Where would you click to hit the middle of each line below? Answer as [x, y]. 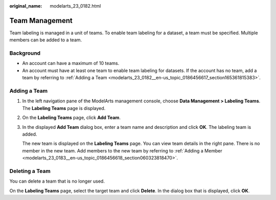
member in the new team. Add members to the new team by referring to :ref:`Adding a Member [122, 150]
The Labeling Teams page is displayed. [64, 108]
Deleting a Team [30, 171]
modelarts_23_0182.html [75, 6]
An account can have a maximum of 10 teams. [71, 63]
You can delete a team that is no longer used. [57, 181]
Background [25, 53]
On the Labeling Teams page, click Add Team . [72, 118]
